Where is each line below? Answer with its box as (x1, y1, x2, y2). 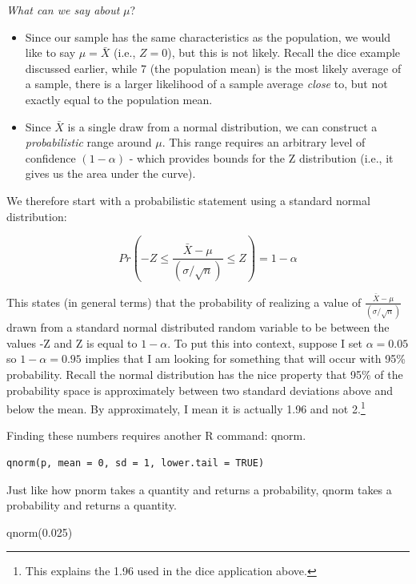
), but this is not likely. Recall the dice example (167, 44, 401, 61)
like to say (25, 44, 76, 61)
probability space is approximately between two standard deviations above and (6, 381, 394, 398)
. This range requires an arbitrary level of (162, 134, 366, 151)
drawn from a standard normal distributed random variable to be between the (6, 319, 390, 336)
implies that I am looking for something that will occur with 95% (85, 350, 406, 367)
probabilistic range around (25, 134, 152, 151)
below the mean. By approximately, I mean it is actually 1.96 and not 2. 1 (6, 398, 366, 417)
